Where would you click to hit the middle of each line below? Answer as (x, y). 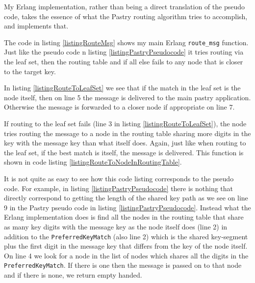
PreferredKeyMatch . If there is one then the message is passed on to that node (123, 265)
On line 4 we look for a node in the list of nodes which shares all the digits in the (126, 255)
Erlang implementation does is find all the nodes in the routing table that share (124, 217)
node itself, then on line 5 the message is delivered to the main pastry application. (127, 97)
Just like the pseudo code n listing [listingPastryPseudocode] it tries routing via (124, 52)
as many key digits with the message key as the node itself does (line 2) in (116, 226)
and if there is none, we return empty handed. (73, 275)
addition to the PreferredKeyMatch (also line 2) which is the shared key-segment (126, 236)
